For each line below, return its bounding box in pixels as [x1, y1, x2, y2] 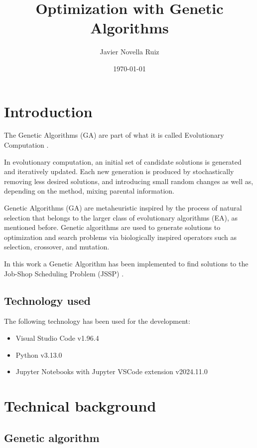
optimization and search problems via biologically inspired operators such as [4, 231, 237, 242]
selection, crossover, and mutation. [4, 241, 110, 252]
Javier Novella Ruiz [100, 46, 159, 57]
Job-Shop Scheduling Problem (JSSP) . [4, 268, 124, 278]
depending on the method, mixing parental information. [4, 186, 174, 196]
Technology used [4, 292, 91, 308]
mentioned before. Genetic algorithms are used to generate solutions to [4, 222, 221, 232]
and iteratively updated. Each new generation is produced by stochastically [4, 166, 234, 177]
